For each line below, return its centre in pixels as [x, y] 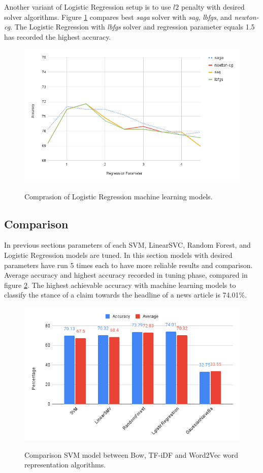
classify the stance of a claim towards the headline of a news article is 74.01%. [126, 295]
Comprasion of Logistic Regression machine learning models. [119, 196]
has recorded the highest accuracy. [58, 36]
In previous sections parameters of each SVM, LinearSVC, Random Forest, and [127, 245]
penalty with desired [213, 7]
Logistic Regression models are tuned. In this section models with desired [118, 255]
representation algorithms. [65, 465]
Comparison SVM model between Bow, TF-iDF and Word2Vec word [131, 454]
